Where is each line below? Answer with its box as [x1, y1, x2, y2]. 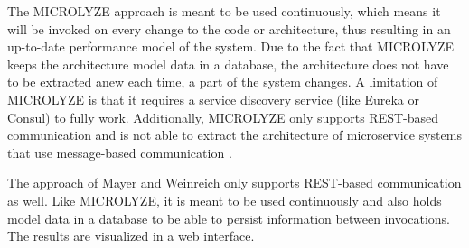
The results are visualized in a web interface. [7, 226, 255, 245]
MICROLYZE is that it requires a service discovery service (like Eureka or [7, 89, 420, 108]
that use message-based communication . [7, 142, 232, 161]
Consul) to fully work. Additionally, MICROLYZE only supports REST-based [7, 107, 439, 126]
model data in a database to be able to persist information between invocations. [7, 208, 450, 227]
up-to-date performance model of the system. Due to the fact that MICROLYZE [7, 37, 455, 56]
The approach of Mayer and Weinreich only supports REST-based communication [7, 173, 462, 192]
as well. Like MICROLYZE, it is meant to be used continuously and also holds [7, 190, 442, 209]
